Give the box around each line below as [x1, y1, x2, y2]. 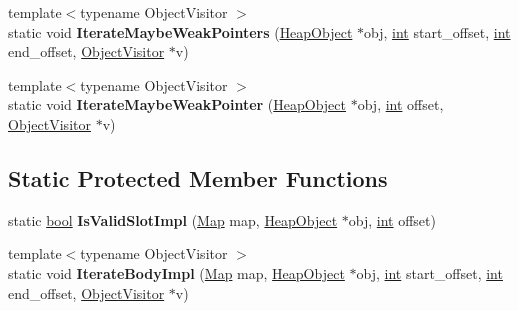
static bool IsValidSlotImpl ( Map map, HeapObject [8, 209, 338, 230]
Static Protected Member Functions [8, 162, 388, 193]
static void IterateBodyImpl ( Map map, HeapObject [8, 262, 345, 283]
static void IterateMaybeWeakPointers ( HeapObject [8, 21, 353, 42]
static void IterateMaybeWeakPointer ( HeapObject [8, 94, 346, 115]
